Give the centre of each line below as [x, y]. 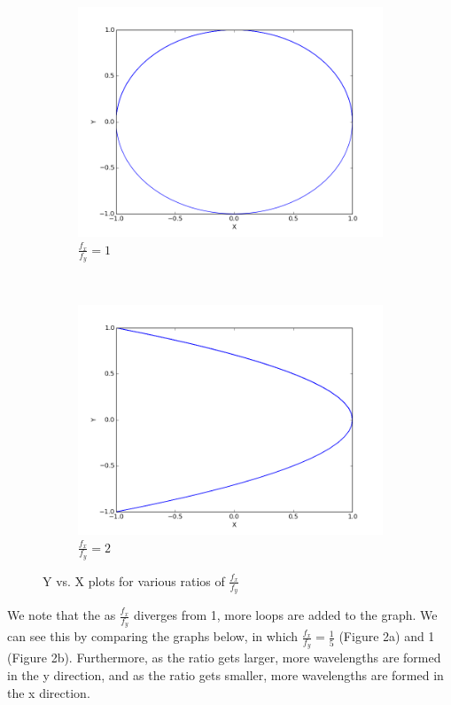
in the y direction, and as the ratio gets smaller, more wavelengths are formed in [225, 675]
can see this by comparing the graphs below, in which [153, 636]
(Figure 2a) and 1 [387, 636]
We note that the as [62, 615]
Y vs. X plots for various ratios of [134, 580]
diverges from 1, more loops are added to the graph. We [285, 615]
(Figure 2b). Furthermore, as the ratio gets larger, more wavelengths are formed [224, 658]
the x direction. [49, 692]
